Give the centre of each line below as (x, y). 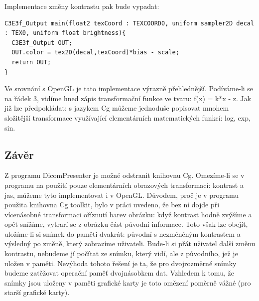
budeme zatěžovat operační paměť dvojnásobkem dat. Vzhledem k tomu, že (119, 273)
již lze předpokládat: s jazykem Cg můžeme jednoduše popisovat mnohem (117, 108)
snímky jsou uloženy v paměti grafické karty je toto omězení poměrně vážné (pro (128, 282)
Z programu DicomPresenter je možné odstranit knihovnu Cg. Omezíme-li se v (125, 175)
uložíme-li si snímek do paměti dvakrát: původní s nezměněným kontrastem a (123, 233)
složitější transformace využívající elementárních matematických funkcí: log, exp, (128, 117)
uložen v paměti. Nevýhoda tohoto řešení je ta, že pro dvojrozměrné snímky (121, 263)
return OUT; (31, 62)
